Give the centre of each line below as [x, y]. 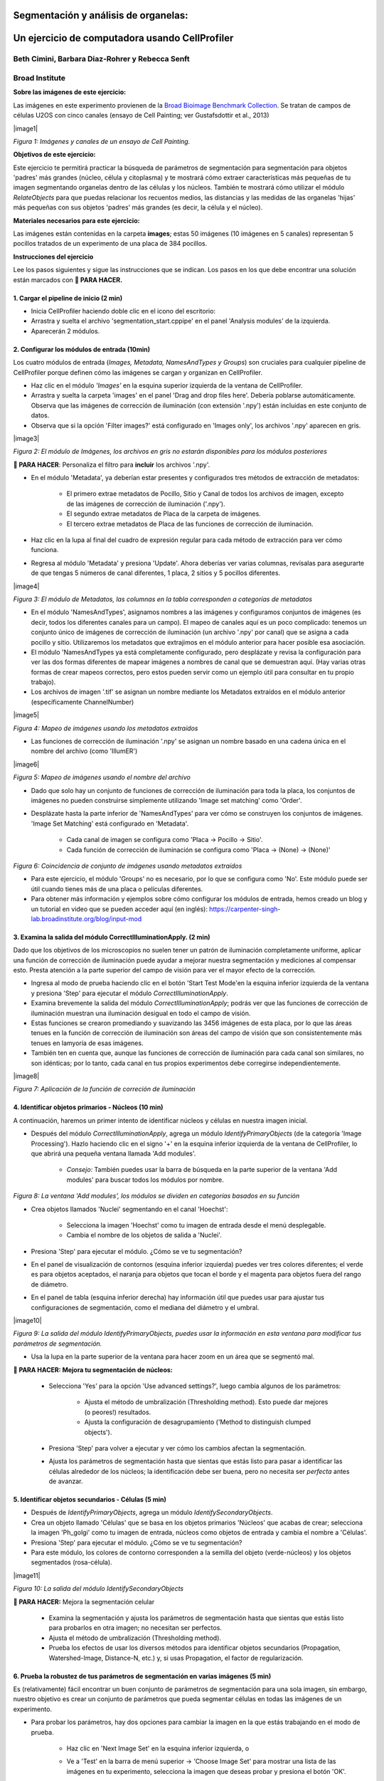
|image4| [26, 586]
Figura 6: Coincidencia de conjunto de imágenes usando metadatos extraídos [128, 866]
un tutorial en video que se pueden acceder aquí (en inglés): [119, 909]
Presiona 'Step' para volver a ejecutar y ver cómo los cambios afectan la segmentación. [177, 1448]
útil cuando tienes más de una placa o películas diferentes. [117, 889]
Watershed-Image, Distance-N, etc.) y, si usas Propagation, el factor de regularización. [176, 1658]
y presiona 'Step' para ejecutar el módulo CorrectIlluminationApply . [130, 993]
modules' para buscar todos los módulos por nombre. [145, 1180]
